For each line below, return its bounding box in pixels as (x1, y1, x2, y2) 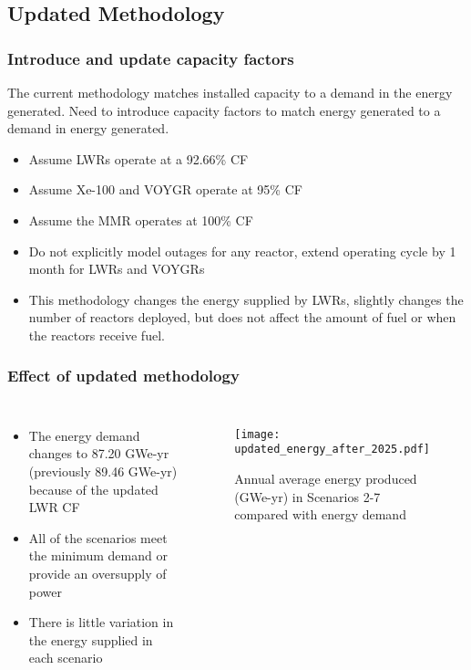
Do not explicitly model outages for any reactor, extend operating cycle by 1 (28, 241, 456, 260)
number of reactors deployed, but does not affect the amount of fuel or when (28, 308, 456, 327)
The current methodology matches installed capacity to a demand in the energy (7, 83, 453, 101)
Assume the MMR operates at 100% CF (28, 210, 253, 229)
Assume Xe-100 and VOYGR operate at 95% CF (28, 180, 302, 199)
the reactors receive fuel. (28, 325, 165, 344)
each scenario (28, 648, 103, 667)
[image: (234, 427, 281, 441)
